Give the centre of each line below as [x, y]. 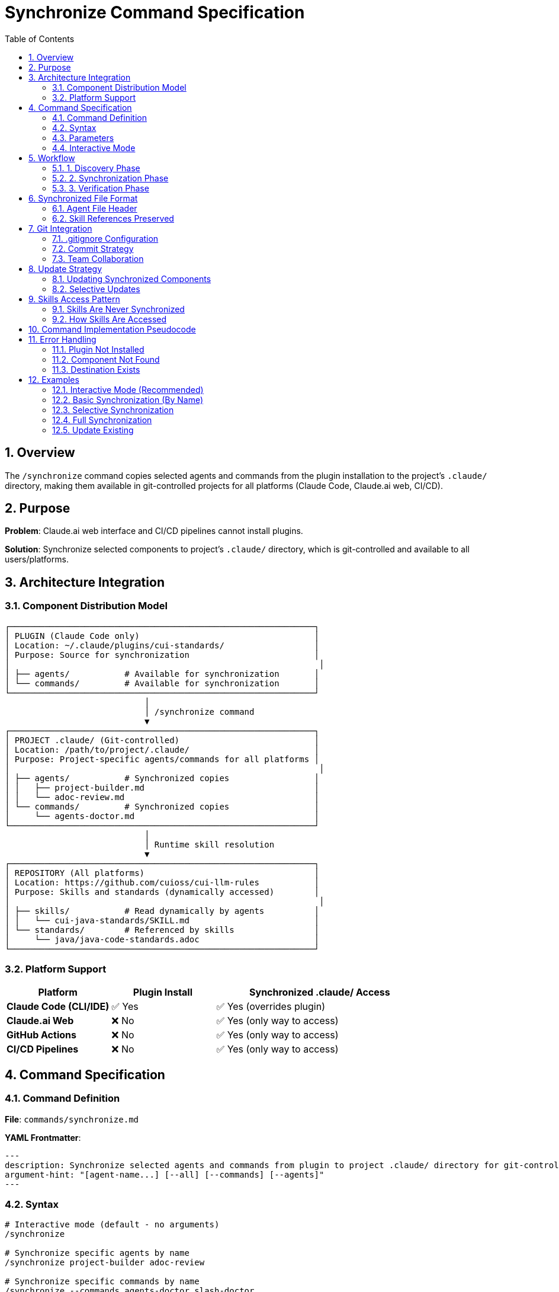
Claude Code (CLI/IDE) [58, 1007]
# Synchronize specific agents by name [97, 1253]
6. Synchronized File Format [83, 198]
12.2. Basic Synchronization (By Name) [128, 399]
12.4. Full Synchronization [102, 420]
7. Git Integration [60, 228]
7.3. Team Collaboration [98, 258]
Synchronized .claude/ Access [320, 992]
